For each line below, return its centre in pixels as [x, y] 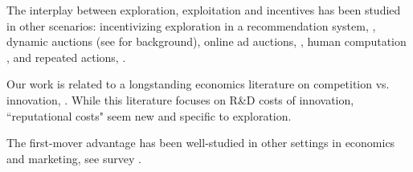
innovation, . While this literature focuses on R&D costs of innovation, [180, 99]
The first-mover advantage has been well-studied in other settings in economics [201, 143]
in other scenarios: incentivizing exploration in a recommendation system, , [191, 25]
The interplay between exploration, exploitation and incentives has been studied [204, 10]
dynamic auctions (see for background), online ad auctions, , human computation [206, 41]
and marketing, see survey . [74, 158]
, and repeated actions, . [66, 57]
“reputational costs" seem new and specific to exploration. [149, 115]
